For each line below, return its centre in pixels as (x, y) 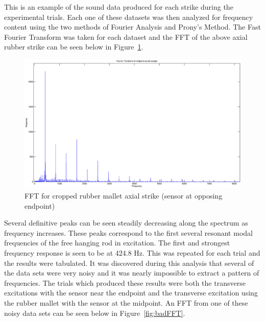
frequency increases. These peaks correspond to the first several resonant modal (128, 232)
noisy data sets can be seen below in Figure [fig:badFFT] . (95, 313)
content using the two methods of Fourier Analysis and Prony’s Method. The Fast (132, 27)
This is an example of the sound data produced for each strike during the (119, 7)
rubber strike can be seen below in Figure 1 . (74, 47)
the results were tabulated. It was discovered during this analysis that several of (129, 263)
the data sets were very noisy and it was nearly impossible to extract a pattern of (132, 273)
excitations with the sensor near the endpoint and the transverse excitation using (131, 293)
